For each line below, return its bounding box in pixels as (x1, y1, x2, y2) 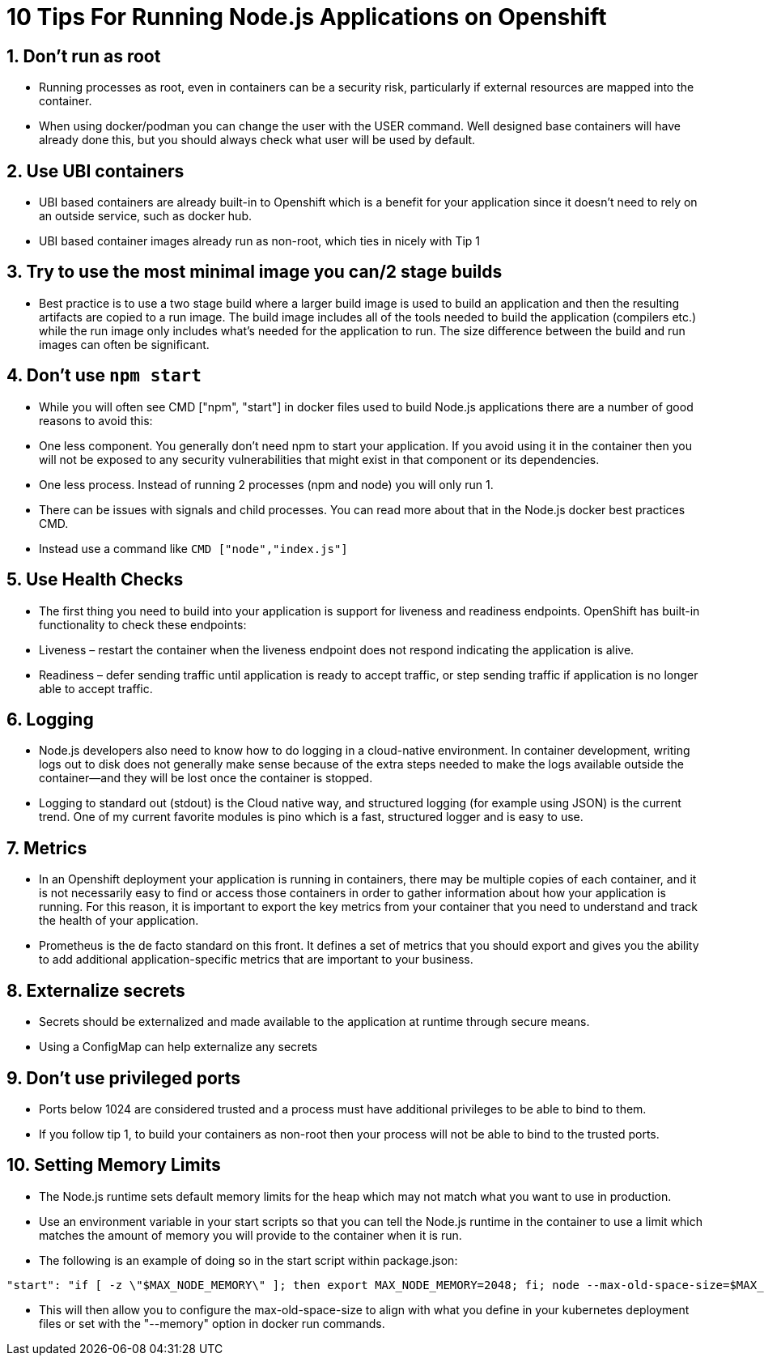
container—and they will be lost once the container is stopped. (39, 771, 373, 785)
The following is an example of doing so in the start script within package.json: (39, 1253, 458, 1267)
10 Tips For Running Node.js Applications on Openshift (6, 3, 607, 31)
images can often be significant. (39, 337, 210, 351)
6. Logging (6, 709, 94, 730)
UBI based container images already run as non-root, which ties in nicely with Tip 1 (39, 234, 481, 249)
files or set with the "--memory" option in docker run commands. (39, 1316, 385, 1330)
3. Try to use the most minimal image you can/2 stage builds (6, 262, 503, 283)
